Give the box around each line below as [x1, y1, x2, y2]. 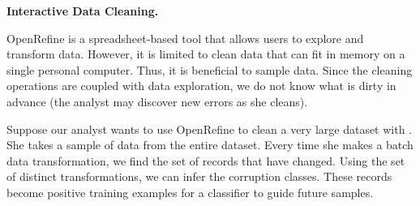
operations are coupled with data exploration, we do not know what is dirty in [6, 77, 396, 94]
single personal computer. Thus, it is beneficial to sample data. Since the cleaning [6, 61, 413, 78]
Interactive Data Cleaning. [6, 2, 159, 19]
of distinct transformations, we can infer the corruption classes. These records [6, 168, 392, 185]
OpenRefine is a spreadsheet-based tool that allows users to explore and [6, 29, 364, 46]
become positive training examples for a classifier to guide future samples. [6, 183, 374, 200]
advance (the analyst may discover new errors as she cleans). [6, 92, 308, 109]
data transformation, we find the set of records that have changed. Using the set [6, 152, 405, 169]
